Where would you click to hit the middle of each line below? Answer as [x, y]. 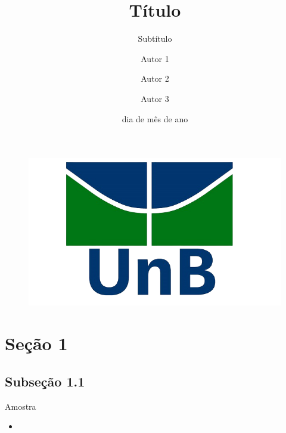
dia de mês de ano [155, 118]
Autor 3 [155, 98]
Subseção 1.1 [45, 381]
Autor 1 [155, 58]
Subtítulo [155, 38]
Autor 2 [155, 78]
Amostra [21, 406]
